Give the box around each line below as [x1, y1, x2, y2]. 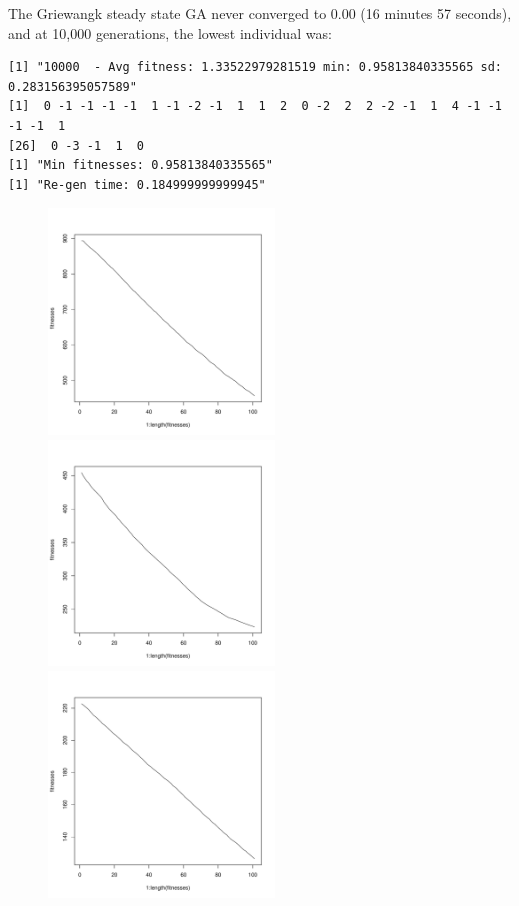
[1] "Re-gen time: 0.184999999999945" [8, 177, 266, 192]
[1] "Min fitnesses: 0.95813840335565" [8, 158, 273, 173]
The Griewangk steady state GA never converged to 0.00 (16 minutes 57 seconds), [8, 3, 512, 23]
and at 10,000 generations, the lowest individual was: [8, 22, 332, 43]
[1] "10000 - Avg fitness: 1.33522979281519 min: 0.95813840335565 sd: [8, 60, 502, 75]
